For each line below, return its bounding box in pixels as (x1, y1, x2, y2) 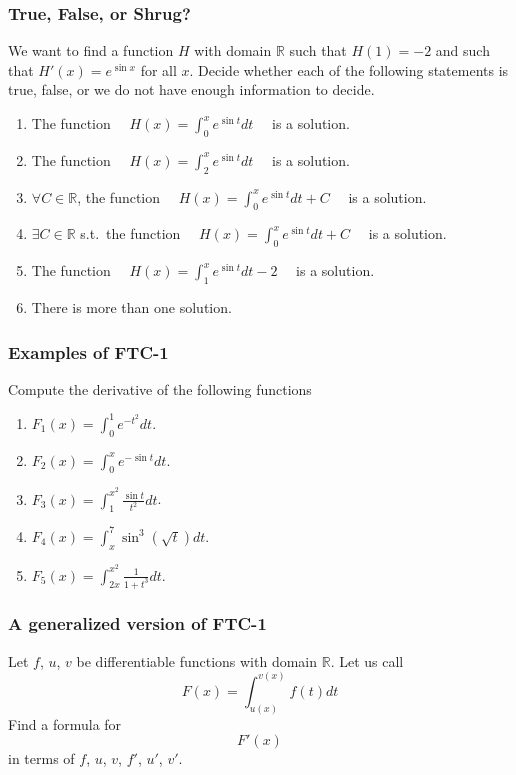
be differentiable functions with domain (76, 650, 318, 671)
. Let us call (330, 650, 404, 671)
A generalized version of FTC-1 (8, 611, 267, 636)
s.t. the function (80, 223, 181, 244)
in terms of (8, 748, 75, 769)
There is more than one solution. (31, 296, 232, 317)
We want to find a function (8, 40, 174, 61)
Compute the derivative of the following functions (8, 378, 312, 399)
